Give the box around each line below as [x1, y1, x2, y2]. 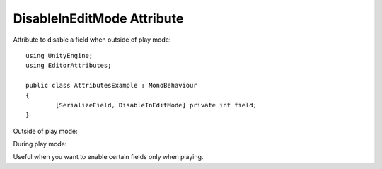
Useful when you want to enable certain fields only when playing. [13, 153, 204, 161]
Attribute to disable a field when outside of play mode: [13, 35, 171, 44]
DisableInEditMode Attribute [13, 11, 184, 26]
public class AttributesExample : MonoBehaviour [25, 81, 197, 90]
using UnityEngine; [25, 52, 93, 59]
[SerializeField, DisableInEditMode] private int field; [55, 101, 257, 109]
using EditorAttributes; [25, 62, 112, 70]
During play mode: [13, 140, 67, 148]
